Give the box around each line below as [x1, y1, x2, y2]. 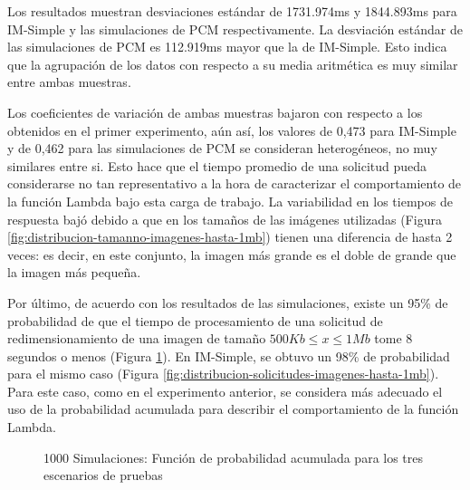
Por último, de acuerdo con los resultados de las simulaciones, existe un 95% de [7, 293, 448, 312]
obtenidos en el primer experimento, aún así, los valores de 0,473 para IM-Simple [7, 120, 456, 139]
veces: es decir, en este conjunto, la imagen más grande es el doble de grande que [7, 245, 456, 264]
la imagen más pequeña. [7, 263, 141, 282]
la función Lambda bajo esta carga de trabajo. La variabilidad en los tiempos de [7, 191, 453, 210]
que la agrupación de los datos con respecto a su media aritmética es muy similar [7, 54, 458, 73]
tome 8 [374, 329, 413, 348]
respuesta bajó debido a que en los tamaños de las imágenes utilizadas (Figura [7, 209, 442, 228]
